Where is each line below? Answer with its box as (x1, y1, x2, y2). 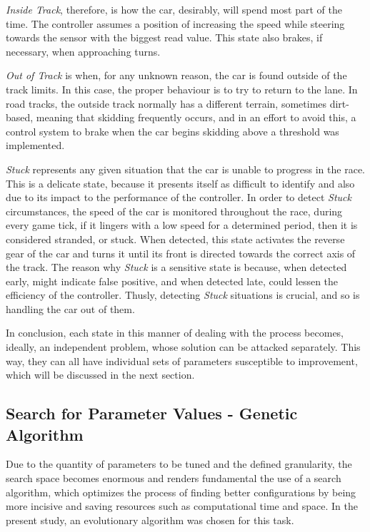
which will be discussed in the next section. (6, 367, 195, 382)
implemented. (6, 138, 65, 153)
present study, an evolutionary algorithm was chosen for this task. (6, 512, 294, 527)
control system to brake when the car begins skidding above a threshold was (6, 123, 339, 138)
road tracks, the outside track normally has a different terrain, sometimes (6, 96, 327, 111)
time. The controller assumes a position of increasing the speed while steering (6, 16, 345, 31)
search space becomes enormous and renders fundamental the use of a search (6, 471, 341, 486)
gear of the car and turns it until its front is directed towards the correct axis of (6, 245, 356, 260)
